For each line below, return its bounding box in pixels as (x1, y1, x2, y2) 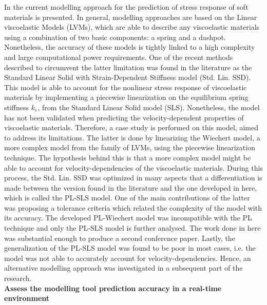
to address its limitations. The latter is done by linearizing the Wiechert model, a (4, 132, 260, 143)
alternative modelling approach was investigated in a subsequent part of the (4, 262, 243, 273)
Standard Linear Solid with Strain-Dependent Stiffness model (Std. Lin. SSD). (4, 72, 251, 83)
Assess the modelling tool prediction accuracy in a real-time (4, 282, 222, 293)
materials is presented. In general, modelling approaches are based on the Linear (4, 11, 257, 22)
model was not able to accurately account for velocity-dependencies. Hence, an (4, 252, 251, 263)
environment (4, 293, 50, 303)
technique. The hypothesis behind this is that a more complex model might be (4, 152, 251, 162)
